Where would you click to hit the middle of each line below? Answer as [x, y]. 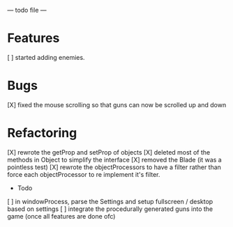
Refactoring [42, 133]
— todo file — [27, 10]
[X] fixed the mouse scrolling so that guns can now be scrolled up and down [117, 104]
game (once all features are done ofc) [61, 216]
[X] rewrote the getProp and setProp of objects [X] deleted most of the [109, 152]
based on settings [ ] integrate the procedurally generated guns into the [110, 209]
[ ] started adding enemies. [46, 57]
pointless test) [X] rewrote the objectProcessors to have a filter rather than [114, 167]
